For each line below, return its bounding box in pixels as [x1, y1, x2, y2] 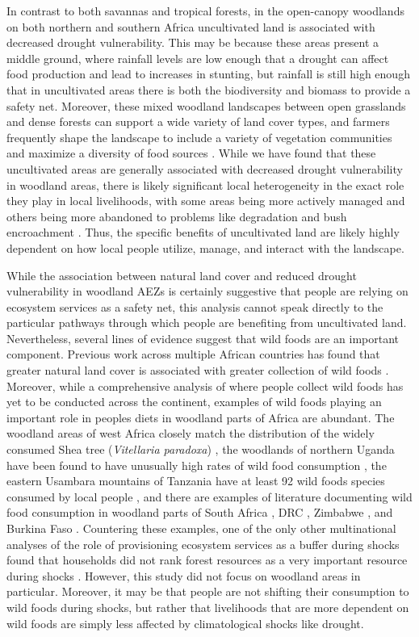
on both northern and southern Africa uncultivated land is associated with [6, 18, 375, 35]
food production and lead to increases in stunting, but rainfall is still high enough [6, 65, 410, 82]
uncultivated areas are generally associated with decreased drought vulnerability [6, 160, 403, 177]
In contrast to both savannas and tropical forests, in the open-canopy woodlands [6, 2, 404, 19]
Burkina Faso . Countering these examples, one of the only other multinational [6, 520, 396, 536]
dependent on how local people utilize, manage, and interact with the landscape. [6, 239, 404, 256]
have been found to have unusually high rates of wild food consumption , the [6, 456, 387, 473]
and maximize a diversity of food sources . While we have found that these [6, 145, 376, 161]
